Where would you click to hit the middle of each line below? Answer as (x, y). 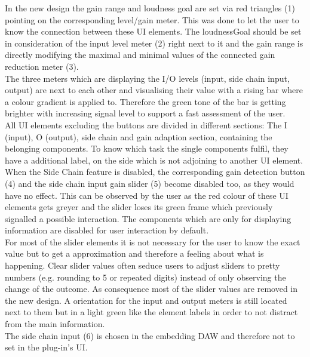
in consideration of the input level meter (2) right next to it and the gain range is (154, 43)
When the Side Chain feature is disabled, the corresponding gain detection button (155, 172)
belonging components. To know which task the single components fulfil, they (147, 148)
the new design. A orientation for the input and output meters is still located (146, 300)
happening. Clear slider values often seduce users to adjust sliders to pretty (142, 265)
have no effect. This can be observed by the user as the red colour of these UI (147, 195)
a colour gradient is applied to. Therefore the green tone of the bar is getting (145, 101)
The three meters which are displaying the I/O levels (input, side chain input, (147, 78)
